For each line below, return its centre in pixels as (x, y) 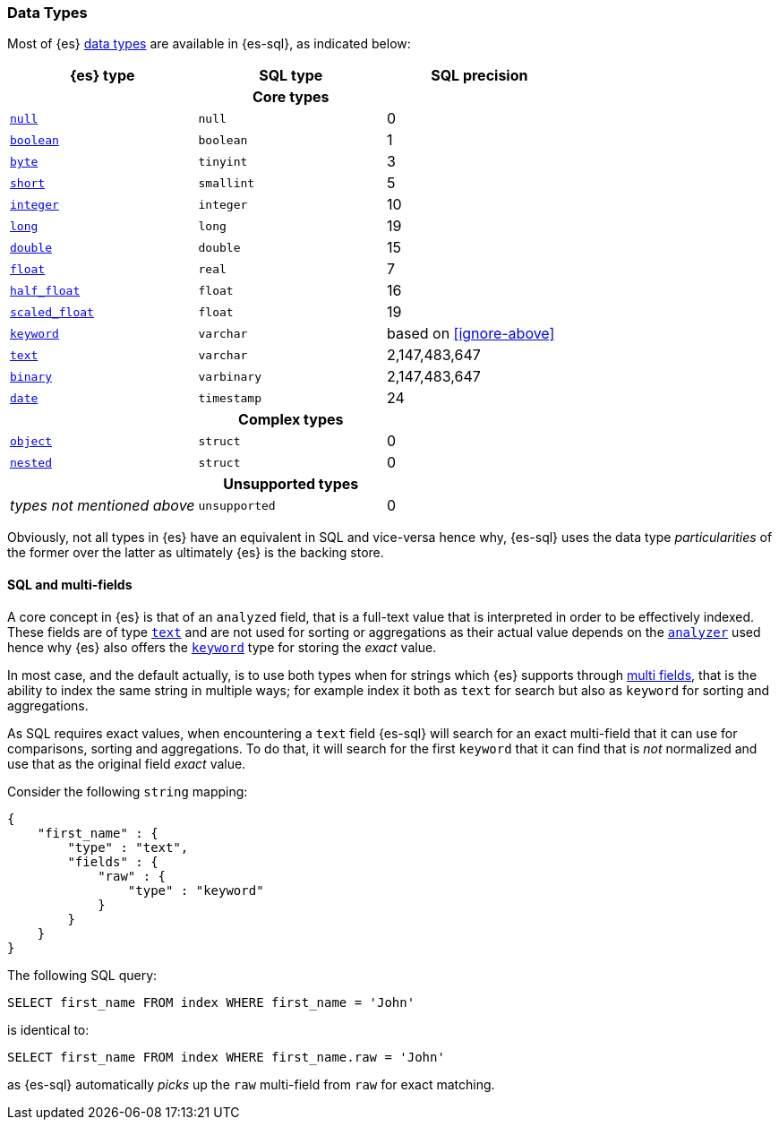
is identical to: (48, 1029)
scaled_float (52, 312)
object (31, 441)
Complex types (291, 420)
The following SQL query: (82, 975)
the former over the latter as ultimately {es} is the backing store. (196, 553)
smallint (227, 183)
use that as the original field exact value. (127, 763)
